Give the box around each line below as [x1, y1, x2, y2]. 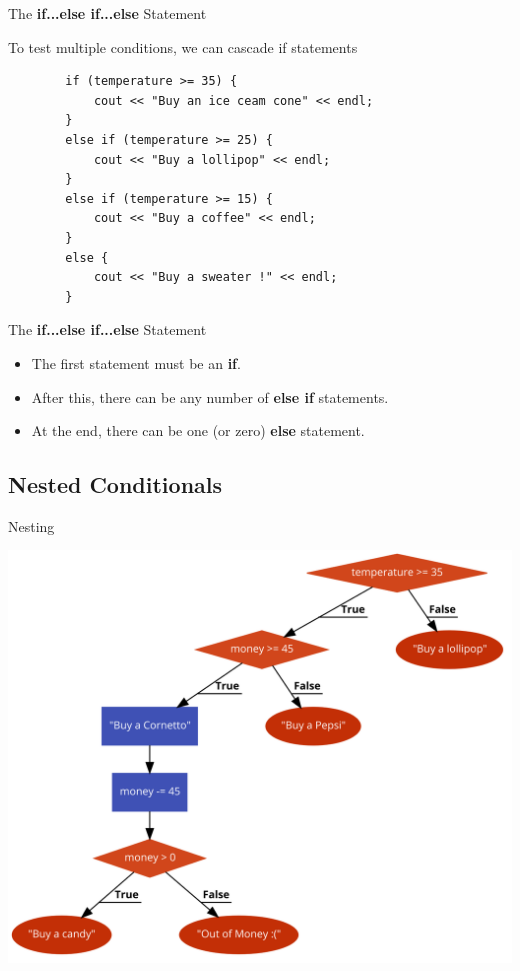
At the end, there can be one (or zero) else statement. [31, 420, 365, 441]
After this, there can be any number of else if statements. [31, 386, 389, 407]
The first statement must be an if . [31, 352, 241, 373]
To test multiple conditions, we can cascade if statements [8, 36, 358, 57]
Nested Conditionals [8, 469, 223, 500]
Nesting [8, 515, 55, 536]
